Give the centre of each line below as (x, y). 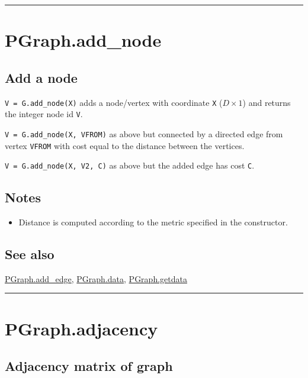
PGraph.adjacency (81, 328)
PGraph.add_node (83, 40)
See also (30, 254)
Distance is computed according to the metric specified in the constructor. (153, 222)
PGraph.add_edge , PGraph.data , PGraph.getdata (96, 278)
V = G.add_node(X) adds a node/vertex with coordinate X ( (114, 102)
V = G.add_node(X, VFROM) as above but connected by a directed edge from (144, 133)
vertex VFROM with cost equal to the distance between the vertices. (125, 145)
